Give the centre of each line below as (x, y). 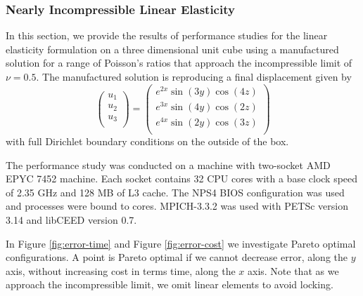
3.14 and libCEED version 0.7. (71, 220)
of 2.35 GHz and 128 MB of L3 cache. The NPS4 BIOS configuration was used (175, 192)
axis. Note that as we (293, 270)
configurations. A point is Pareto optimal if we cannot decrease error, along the (177, 257)
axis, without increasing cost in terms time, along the (121, 270)
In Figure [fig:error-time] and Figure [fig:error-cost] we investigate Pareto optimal (181, 243)
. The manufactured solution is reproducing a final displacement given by (194, 76)
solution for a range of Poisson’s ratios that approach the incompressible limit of (179, 63)
